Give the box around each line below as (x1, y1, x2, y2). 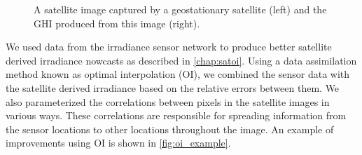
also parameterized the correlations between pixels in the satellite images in (6, 94, 330, 109)
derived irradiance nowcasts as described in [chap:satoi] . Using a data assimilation (6, 53, 357, 67)
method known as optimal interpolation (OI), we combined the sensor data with (6, 67, 350, 81)
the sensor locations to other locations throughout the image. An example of (6, 121, 334, 136)
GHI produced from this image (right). (34, 15, 200, 30)
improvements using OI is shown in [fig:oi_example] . (6, 135, 231, 150)
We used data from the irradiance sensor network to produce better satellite (6, 39, 332, 54)
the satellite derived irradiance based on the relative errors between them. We (6, 80, 340, 95)
